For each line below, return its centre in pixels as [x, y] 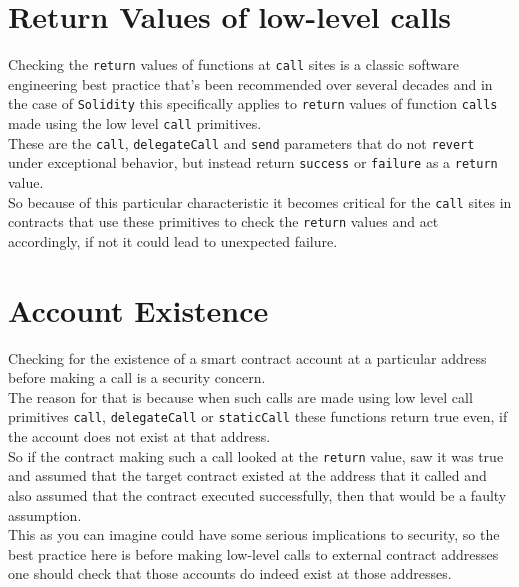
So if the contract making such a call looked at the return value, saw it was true [256, 455]
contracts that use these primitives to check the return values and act [223, 221]
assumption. [45, 514]
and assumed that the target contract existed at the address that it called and [247, 475]
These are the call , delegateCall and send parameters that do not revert [241, 142]
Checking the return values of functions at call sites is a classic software [233, 64]
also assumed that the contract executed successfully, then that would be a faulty [257, 494]
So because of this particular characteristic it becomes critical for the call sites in [260, 201]
